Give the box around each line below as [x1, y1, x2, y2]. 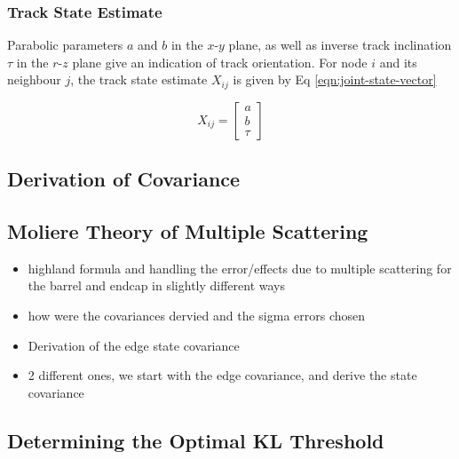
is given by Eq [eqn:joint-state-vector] [233, 70, 437, 89]
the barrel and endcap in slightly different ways [28, 276, 286, 295]
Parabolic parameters [7, 36, 123, 54]
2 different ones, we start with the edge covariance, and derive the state [28, 366, 417, 384]
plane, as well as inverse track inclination [228, 36, 452, 54]
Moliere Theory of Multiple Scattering [7, 218, 368, 245]
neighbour [7, 70, 61, 89]
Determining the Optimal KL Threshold [7, 426, 384, 454]
